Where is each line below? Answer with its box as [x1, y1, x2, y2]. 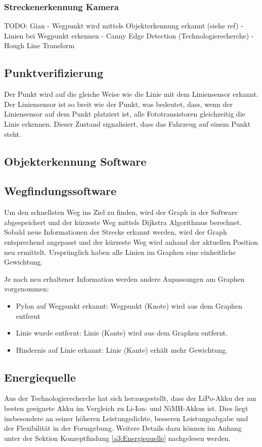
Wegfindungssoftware [4, 183, 117, 199]
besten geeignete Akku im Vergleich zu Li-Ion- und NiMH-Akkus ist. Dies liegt [4, 403, 248, 414]
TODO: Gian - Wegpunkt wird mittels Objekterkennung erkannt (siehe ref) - [4, 20, 243, 31]
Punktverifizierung [4, 65, 104, 81]
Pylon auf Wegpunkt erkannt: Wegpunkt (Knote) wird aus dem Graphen [16, 300, 242, 311]
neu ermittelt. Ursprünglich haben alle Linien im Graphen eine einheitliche [4, 246, 236, 257]
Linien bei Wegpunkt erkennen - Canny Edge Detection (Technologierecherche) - [4, 30, 254, 41]
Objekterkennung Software [4, 153, 147, 169]
